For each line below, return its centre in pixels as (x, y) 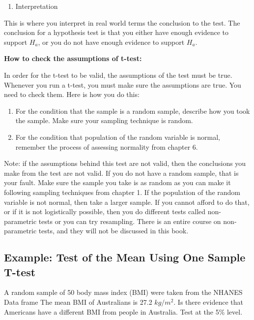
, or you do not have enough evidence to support (111, 42)
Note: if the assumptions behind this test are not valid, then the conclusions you (125, 163)
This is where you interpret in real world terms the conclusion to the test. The (122, 22)
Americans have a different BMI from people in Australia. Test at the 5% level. (123, 311)
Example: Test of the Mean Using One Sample (125, 257)
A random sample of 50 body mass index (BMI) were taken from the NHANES (123, 292)
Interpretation (37, 6)
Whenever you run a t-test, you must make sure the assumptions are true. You (123, 84)
